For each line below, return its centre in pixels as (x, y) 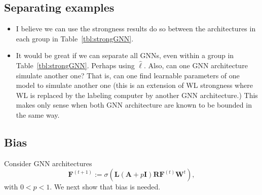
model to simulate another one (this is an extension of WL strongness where (134, 85)
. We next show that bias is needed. (105, 187)
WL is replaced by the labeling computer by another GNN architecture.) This (137, 95)
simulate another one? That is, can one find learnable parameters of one (128, 75)
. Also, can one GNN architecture (196, 65)
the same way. (38, 114)
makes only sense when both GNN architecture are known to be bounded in (134, 105)
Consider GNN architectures (48, 163)
